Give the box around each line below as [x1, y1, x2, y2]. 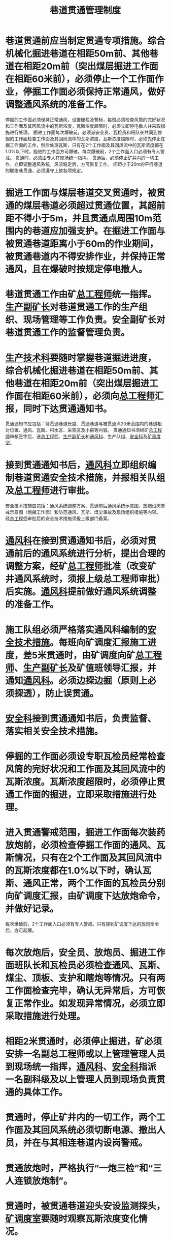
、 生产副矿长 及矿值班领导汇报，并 [14, 662, 157, 674]
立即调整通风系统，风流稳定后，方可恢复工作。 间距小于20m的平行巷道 [14, 161, 163, 167]
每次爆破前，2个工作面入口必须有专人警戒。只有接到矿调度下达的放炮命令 [5, 920, 159, 927]
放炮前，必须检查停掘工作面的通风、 [5, 840, 157, 851]
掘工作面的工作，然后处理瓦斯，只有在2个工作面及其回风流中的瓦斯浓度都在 [5, 142, 164, 148]
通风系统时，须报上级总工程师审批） [14, 573, 166, 585]
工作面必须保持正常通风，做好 [41, 86, 166, 98]
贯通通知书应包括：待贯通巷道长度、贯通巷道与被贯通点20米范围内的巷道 [5, 421, 158, 427]
